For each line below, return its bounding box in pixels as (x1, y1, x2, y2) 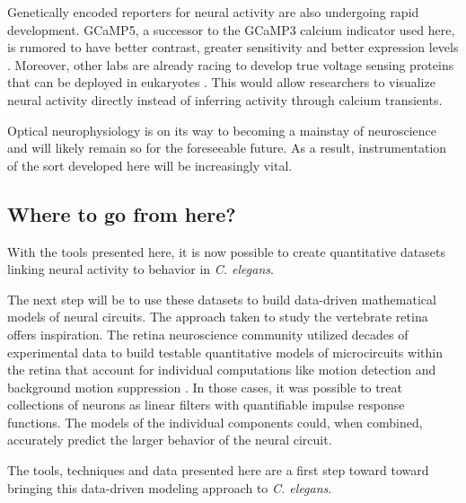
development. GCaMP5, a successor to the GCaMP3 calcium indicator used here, (7, 20, 455, 39)
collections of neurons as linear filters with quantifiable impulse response (7, 395, 405, 414)
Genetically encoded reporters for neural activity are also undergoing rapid (7, 3, 419, 21)
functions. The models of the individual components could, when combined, (7, 412, 423, 431)
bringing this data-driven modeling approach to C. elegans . (7, 478, 332, 497)
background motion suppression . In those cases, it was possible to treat (7, 377, 402, 396)
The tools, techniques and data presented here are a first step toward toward (7, 461, 429, 480)
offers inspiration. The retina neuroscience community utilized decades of (7, 324, 409, 343)
